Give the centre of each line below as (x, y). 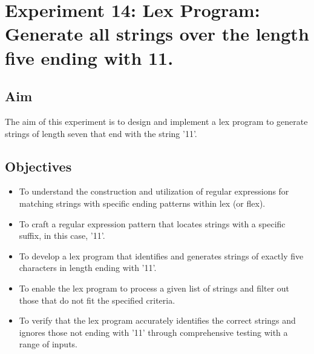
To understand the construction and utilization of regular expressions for (154, 191)
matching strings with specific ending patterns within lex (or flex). (142, 203)
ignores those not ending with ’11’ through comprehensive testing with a (153, 332)
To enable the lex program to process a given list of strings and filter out (154, 288)
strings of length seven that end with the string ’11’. (101, 133)
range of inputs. (48, 344)
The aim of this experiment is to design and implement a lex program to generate (156, 121)
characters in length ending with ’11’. (88, 268)
